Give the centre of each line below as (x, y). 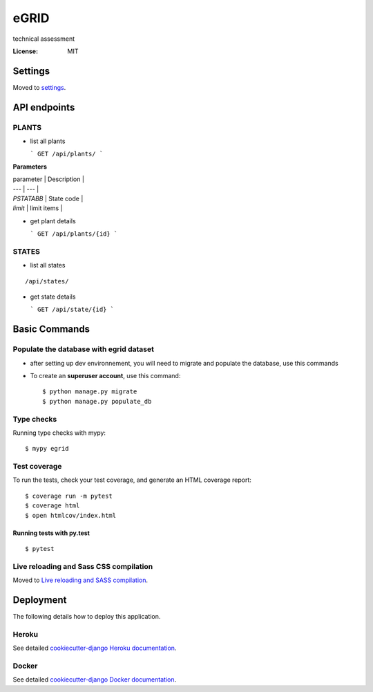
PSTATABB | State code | (48, 198)
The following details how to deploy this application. (87, 617)
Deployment (40, 600)
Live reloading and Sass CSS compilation (83, 566)
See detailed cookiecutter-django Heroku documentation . (95, 648)
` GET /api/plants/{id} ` (74, 234)
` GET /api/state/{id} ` (72, 310)
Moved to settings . (39, 87)
